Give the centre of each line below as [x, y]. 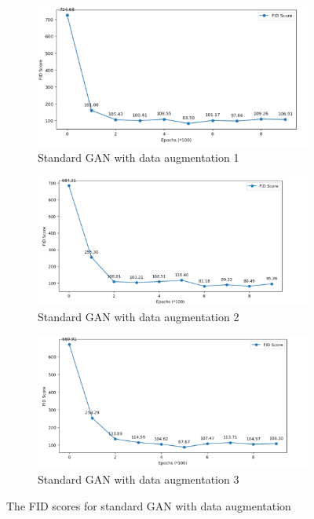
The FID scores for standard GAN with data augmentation [149, 505]
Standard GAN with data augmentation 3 [139, 479]
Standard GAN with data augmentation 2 [139, 316]
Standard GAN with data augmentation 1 [139, 157]
